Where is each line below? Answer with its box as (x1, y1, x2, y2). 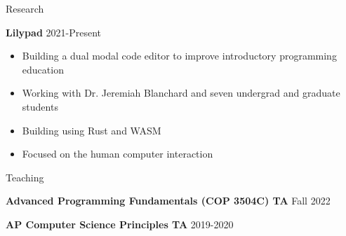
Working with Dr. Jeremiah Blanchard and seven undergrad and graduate (22, 85, 340, 100)
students (22, 99, 58, 113)
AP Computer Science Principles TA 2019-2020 (6, 216, 234, 231)
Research (6, 1, 44, 15)
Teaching (6, 169, 44, 184)
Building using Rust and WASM (22, 123, 161, 137)
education (22, 62, 64, 76)
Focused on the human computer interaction (22, 146, 213, 161)
